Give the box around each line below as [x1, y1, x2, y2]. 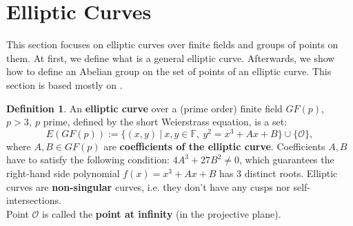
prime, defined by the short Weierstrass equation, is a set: [43, 114, 288, 129]
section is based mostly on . [6, 77, 123, 92]
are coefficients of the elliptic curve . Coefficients [103, 138, 325, 153]
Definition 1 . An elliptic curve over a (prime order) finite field [6, 101, 283, 115]
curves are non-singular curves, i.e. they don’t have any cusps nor [6, 179, 290, 194]
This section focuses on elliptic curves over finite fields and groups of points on [6, 37, 339, 52]
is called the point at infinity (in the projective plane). [42, 206, 281, 220]
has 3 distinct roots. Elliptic [219, 165, 338, 180]
